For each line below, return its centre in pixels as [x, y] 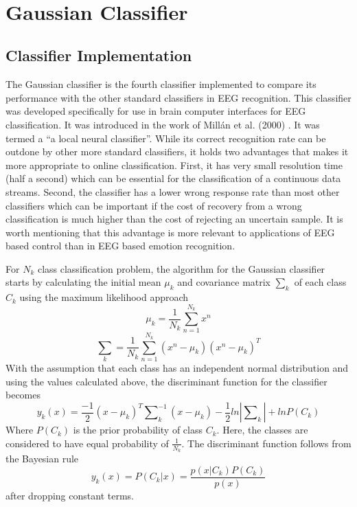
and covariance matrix [224, 282]
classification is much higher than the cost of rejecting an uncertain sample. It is [174, 219]
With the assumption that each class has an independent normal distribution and [177, 367]
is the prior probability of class [138, 430]
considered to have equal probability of [87, 443]
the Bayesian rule [42, 459]
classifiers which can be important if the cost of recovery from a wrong [154, 205]
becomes [23, 395]
